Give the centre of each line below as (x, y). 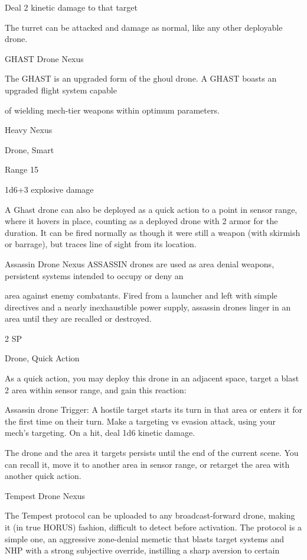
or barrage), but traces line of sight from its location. (101, 244)
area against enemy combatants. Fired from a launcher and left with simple (141, 295)
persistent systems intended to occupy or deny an (94, 275)
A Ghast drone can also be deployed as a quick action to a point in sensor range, (151, 209)
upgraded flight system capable (61, 90)
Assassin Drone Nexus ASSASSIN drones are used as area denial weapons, (140, 263)
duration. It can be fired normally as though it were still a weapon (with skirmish (153, 232)
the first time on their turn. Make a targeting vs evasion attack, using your (141, 421)
